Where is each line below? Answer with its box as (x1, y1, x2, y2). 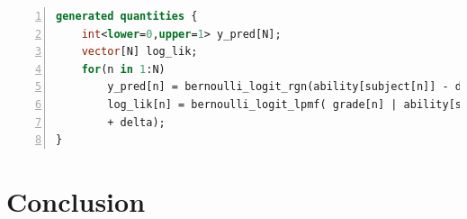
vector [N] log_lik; (81, 45, 198, 59)
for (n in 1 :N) (81, 62, 166, 76)
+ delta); (107, 115, 166, 129)
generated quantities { (56, 10, 198, 23)
